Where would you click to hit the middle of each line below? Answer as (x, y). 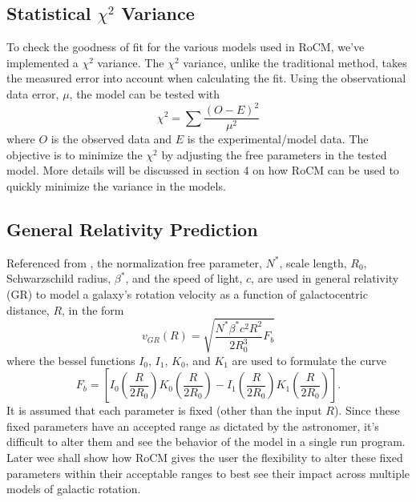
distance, (28, 309)
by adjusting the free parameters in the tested (274, 154)
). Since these (367, 410)
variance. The (131, 62)
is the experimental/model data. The (278, 139)
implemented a (42, 62)
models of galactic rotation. (74, 489)
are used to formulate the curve (309, 360)
